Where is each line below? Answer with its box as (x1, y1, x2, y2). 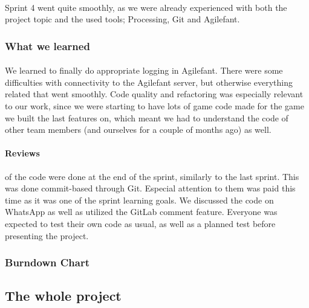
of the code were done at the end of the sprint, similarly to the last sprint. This (5, 170, 299, 182)
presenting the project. (5, 229, 89, 242)
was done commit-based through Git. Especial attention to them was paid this (5, 182, 296, 194)
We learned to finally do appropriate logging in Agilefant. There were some (5, 64, 283, 77)
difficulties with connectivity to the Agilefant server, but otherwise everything (5, 75, 293, 88)
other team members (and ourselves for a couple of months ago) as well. (5, 123, 272, 136)
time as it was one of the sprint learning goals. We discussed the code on (5, 193, 274, 206)
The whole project (5, 286, 122, 305)
